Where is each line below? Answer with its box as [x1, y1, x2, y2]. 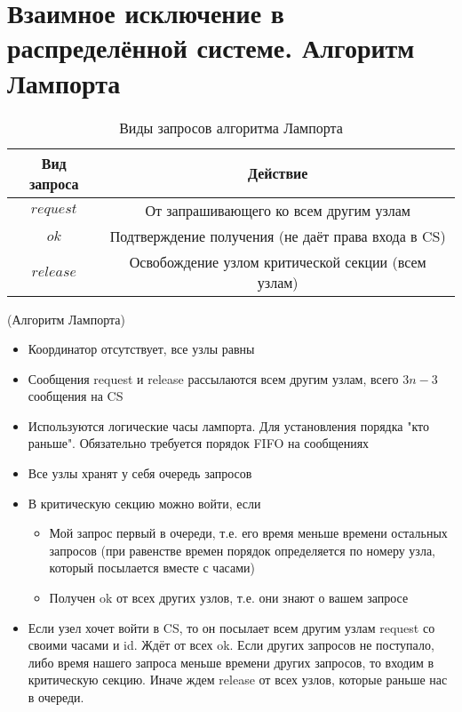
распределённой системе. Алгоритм [7, 29, 415, 66]
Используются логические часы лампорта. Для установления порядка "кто [28, 416, 429, 435]
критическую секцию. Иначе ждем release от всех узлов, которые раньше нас [28, 670, 448, 689]
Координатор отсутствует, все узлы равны [28, 340, 255, 358]
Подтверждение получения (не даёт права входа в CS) [109, 225, 446, 246]
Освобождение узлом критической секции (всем [129, 251, 426, 272]
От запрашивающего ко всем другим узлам [145, 199, 410, 220]
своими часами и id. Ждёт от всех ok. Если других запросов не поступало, [28, 636, 434, 654]
